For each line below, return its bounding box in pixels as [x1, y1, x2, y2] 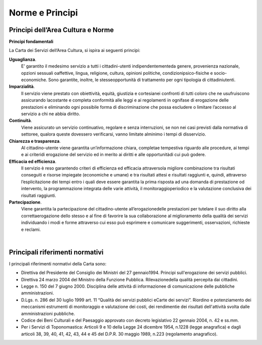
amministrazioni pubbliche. [21, 310, 75, 316]
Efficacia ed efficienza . [9, 158, 57, 164]
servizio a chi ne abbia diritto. [21, 111, 80, 117]
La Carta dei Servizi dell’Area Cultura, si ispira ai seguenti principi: [9, 48, 141, 53]
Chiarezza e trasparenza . [9, 138, 61, 144]
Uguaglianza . [9, 56, 36, 62]
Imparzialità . [9, 84, 35, 89]
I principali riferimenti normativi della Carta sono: [9, 260, 107, 267]
